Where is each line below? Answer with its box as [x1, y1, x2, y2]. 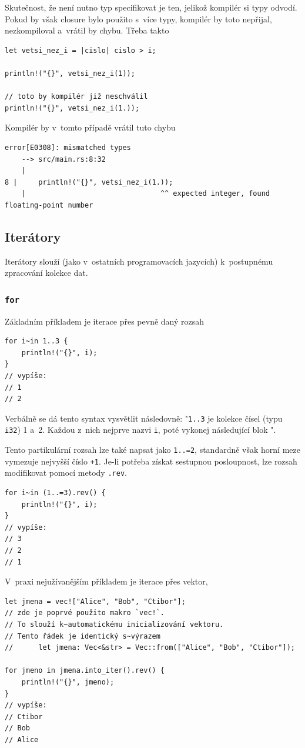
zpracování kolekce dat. [5, 266, 88, 279]
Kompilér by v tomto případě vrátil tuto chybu [5, 121, 176, 133]
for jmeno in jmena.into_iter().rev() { [5, 666, 165, 675]
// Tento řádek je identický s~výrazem [5, 632, 160, 640]
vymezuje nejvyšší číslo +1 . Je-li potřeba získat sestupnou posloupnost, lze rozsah [5, 455, 297, 467]
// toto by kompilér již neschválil [5, 92, 148, 101]
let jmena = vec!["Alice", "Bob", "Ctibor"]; [5, 597, 186, 606]
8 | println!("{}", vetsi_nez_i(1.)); [5, 178, 173, 186]
